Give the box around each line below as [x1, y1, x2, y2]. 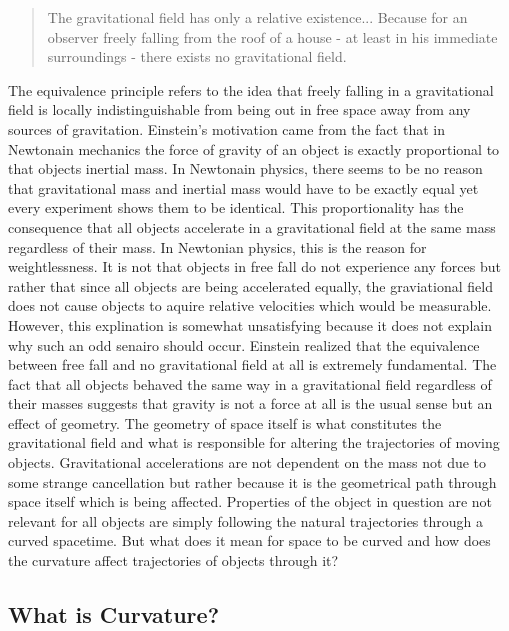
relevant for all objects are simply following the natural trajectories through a [8, 510, 483, 531]
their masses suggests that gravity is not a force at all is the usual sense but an [8, 393, 493, 414]
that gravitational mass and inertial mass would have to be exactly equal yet [8, 177, 479, 198]
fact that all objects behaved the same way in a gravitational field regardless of [8, 373, 492, 394]
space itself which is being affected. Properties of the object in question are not [8, 491, 493, 512]
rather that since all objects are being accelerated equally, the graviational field [8, 275, 493, 296]
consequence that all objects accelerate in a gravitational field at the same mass [8, 216, 496, 237]
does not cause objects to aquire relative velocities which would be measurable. [8, 295, 492, 316]
